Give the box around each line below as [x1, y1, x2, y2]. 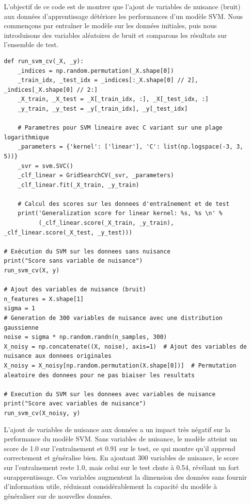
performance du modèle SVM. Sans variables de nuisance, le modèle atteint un [4, 434, 237, 444]
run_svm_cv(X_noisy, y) [4, 409, 80, 417]
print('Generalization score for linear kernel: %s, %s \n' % [17, 210, 223, 217]
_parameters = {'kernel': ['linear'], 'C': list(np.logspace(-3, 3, [17, 143, 243, 151]
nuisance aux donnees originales [4, 353, 111, 360]
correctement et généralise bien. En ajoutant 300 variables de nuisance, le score [4, 453, 239, 463]
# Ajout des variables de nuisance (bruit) [4, 286, 146, 293]
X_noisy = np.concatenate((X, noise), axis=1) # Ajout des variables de [4, 343, 247, 350]
